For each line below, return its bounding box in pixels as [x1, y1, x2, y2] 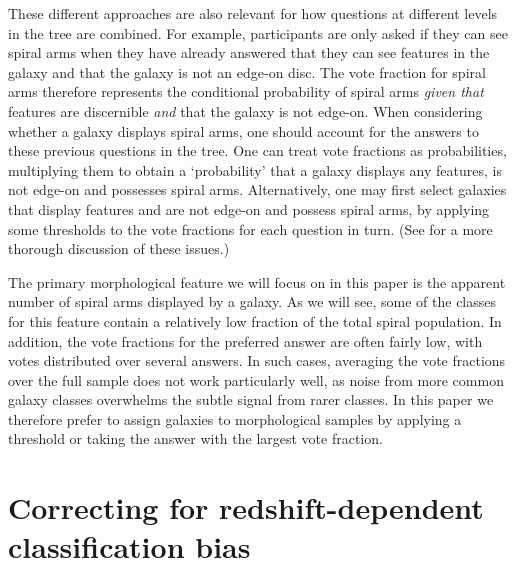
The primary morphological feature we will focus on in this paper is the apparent [8, 271, 506, 292]
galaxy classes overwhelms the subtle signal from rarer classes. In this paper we [8, 389, 494, 410]
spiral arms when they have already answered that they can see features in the [8, 42, 490, 63]
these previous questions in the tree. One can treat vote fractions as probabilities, [8, 140, 507, 161]
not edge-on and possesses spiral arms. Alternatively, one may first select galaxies [8, 179, 507, 200]
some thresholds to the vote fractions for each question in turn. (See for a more [8, 218, 493, 239]
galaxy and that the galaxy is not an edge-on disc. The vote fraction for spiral [8, 61, 486, 82]
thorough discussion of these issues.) [8, 238, 230, 259]
